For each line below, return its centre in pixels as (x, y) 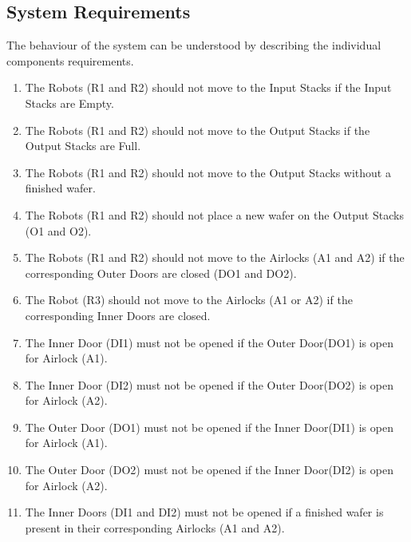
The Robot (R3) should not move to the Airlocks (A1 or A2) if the (189, 300)
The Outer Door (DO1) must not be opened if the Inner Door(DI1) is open (209, 427)
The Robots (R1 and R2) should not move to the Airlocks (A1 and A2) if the (215, 257)
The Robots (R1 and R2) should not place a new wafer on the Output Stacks (214, 214)
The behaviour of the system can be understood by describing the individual (194, 45)
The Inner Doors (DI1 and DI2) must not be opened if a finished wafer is (204, 512)
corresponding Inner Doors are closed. (118, 315)
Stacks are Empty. (69, 103)
